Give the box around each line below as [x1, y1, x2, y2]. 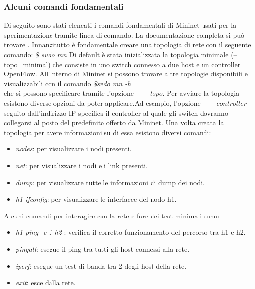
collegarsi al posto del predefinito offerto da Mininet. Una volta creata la [4, 117, 224, 128]
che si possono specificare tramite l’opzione [4, 88, 134, 98]
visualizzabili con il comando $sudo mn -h [4, 78, 131, 88]
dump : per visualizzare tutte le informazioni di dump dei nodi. [15, 177, 204, 187]
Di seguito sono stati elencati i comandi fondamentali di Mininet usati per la [4, 20, 237, 30]
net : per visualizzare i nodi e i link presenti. [15, 160, 148, 170]
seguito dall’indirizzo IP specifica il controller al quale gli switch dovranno [4, 107, 228, 118]
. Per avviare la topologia [162, 88, 240, 98]
